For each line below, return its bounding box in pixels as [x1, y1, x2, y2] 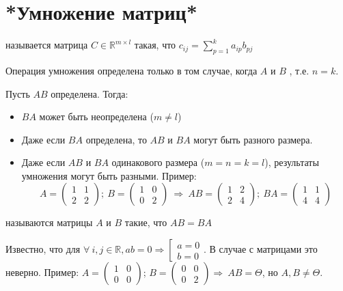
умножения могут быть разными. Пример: [21, 168, 197, 182]
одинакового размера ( [111, 155, 205, 169]
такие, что [124, 215, 167, 230]
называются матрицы [5, 215, 93, 230]
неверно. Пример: [5, 265, 79, 279]
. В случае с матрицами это [203, 242, 318, 256]
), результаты [264, 155, 319, 169]
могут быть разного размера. [193, 132, 313, 146]
